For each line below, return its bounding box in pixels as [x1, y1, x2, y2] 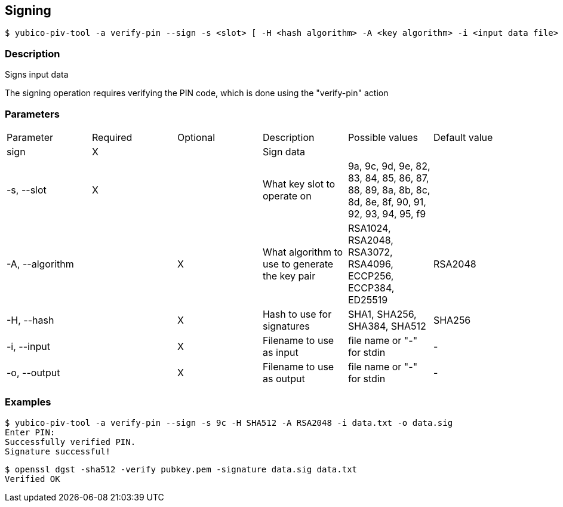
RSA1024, [347, 222, 391, 234]
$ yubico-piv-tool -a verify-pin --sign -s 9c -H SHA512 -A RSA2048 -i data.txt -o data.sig [5, 417, 453, 428]
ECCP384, [347, 281, 395, 294]
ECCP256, [347, 269, 394, 282]
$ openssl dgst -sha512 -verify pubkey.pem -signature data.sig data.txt [5, 464, 358, 474]
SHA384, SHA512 [347, 319, 426, 332]
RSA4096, [347, 257, 393, 270]
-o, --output [7, 366, 60, 379]
